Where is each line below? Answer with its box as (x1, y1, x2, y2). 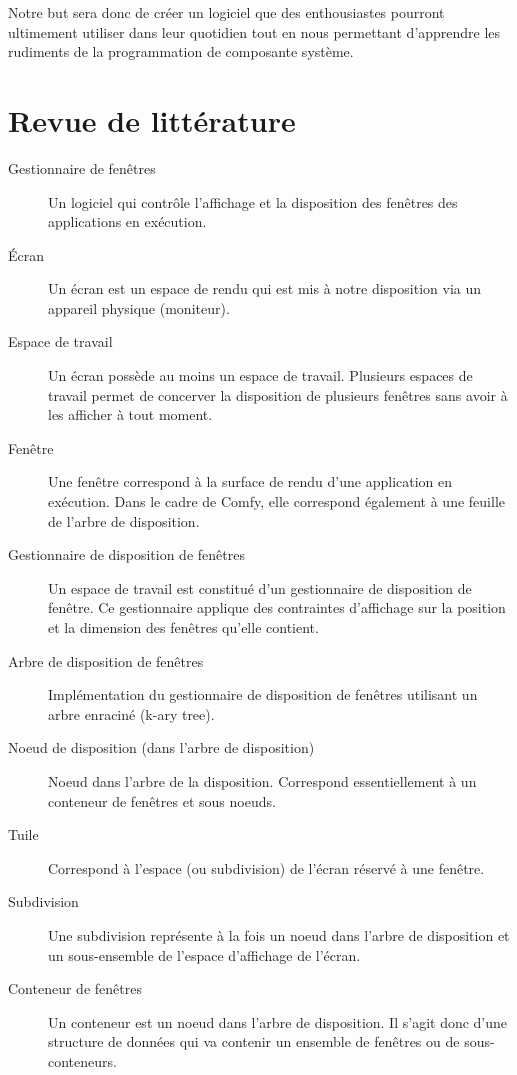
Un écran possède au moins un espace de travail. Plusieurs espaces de (48, 365, 473, 386)
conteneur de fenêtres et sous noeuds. (48, 790, 276, 811)
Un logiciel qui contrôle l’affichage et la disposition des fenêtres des (48, 191, 458, 212)
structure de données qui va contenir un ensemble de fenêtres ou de (48, 1031, 460, 1052)
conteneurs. (48, 1050, 117, 1071)
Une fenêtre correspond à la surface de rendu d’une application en (48, 471, 453, 492)
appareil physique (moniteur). (48, 297, 230, 318)
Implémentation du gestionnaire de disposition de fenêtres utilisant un (48, 684, 478, 705)
